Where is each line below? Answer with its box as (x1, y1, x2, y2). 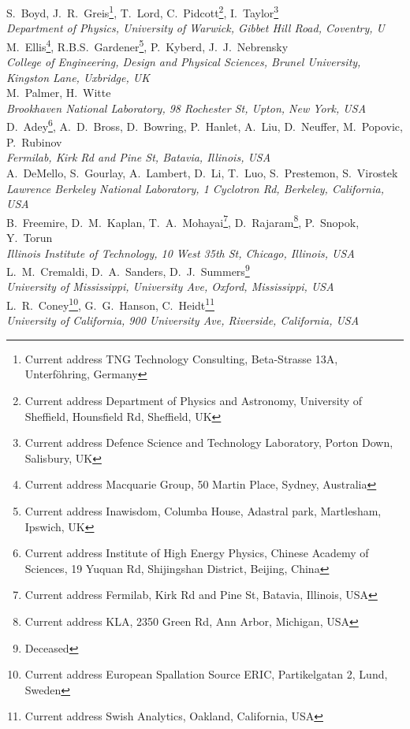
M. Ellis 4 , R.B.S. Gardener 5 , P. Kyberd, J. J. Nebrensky (6, 35, 289, 54)
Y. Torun (6, 229, 53, 245)
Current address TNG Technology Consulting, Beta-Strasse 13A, (24, 350, 338, 366)
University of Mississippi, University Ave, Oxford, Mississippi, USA (6, 278, 334, 295)
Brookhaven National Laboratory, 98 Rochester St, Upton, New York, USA (6, 99, 367, 116)
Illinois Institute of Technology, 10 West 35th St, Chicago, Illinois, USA (6, 244, 355, 261)
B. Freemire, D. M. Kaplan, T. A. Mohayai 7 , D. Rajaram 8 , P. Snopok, (6, 211, 360, 230)
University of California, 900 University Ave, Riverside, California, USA (6, 312, 360, 329)
